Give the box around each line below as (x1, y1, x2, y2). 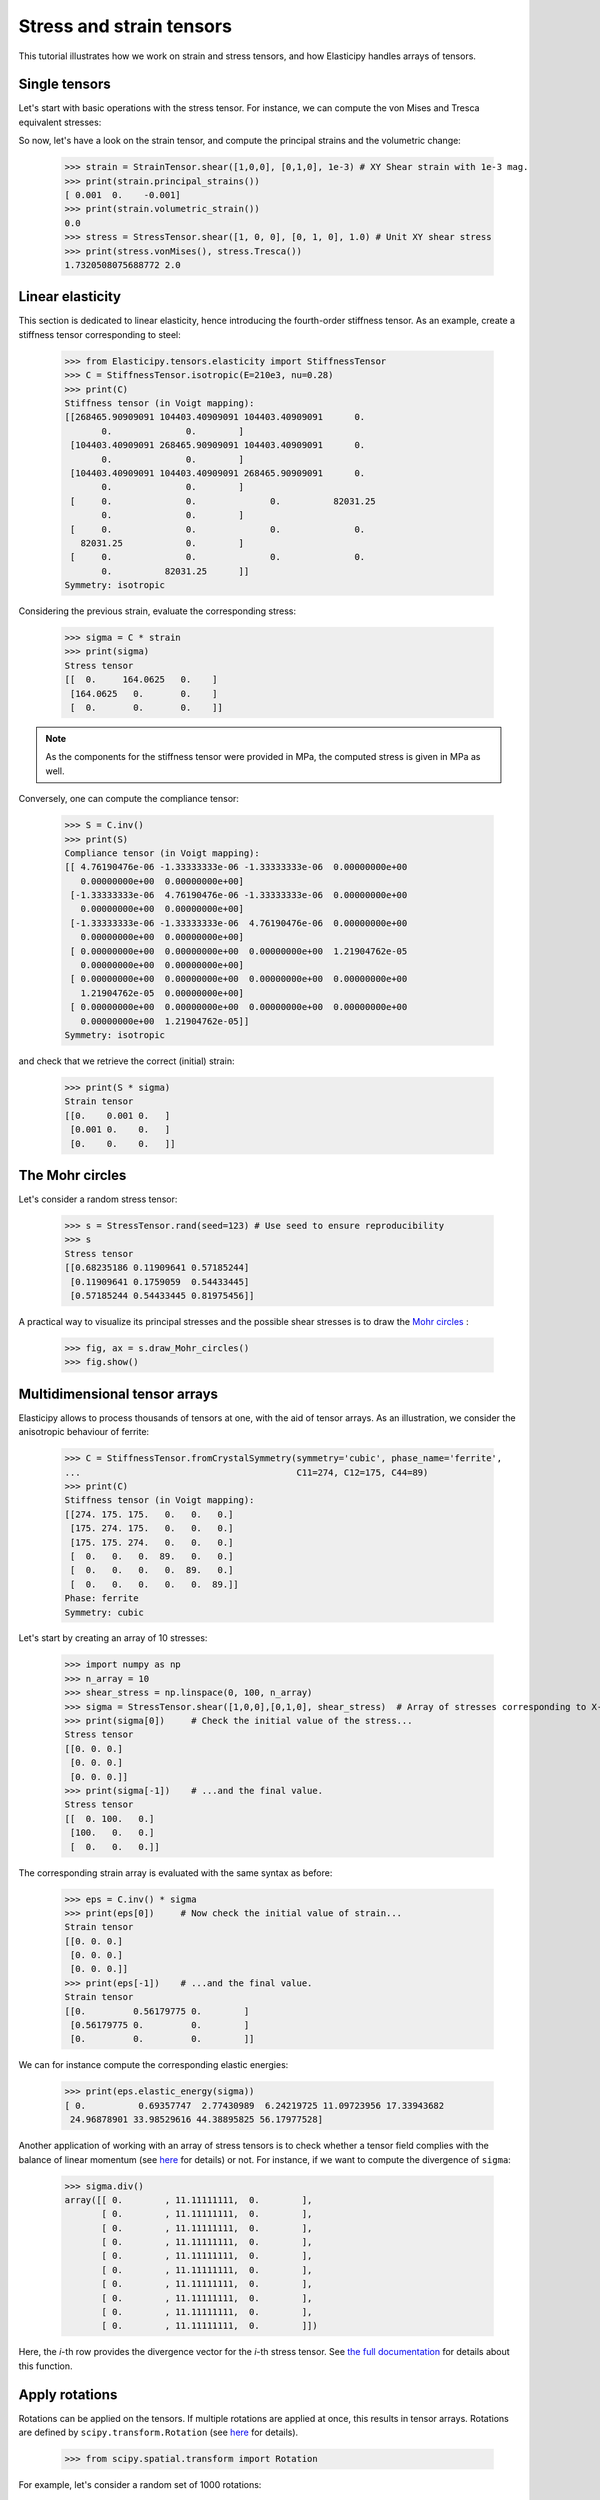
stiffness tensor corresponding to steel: (18, 328, 182, 340)
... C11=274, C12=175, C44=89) (64, 1466, 429, 1478)
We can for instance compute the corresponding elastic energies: (18, 2059, 289, 2071)
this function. (18, 2360, 73, 2372)
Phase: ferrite (64, 1593, 139, 1604)
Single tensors (18, 76, 111, 93)
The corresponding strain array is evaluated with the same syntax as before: (18, 1866, 333, 1879)
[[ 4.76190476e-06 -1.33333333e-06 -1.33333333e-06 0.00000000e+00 (64, 861, 408, 873)
